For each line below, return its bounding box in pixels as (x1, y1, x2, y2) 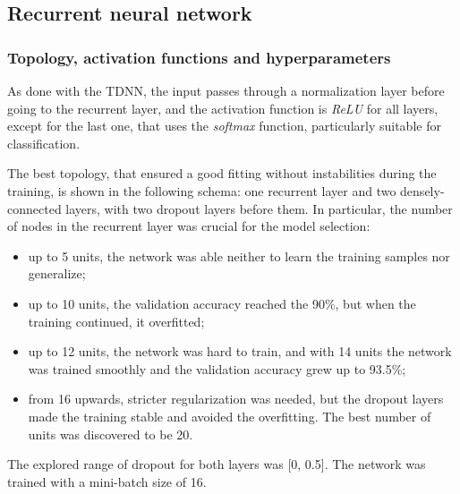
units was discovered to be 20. (28, 424, 193, 443)
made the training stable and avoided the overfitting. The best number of (28, 406, 431, 425)
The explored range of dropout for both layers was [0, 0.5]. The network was (7, 455, 426, 473)
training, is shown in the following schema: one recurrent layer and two (7, 181, 396, 200)
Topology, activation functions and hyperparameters (7, 46, 391, 68)
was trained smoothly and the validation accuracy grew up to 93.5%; (28, 359, 406, 378)
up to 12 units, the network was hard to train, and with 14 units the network (28, 342, 452, 361)
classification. (7, 133, 81, 152)
